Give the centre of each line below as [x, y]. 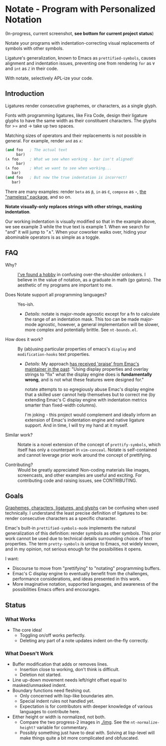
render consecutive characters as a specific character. [61, 518]
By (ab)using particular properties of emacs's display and [77, 349]
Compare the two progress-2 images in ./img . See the [75, 722]
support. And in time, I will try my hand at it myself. [76, 425]
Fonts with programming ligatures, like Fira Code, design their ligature [76, 115]
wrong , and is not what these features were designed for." [84, 379]
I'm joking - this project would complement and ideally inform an [90, 414]
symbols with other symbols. [34, 48]
